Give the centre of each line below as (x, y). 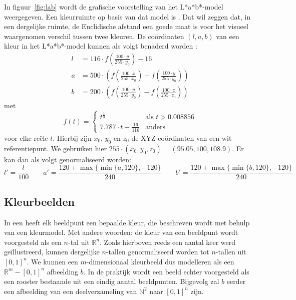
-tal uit (79, 242)
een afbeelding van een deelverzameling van (71, 291)
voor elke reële (26, 137)
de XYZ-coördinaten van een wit (182, 137)
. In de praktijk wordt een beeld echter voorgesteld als (166, 271)
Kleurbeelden (39, 201)
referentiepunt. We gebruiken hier (56, 148)
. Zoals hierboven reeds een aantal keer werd (168, 242)
